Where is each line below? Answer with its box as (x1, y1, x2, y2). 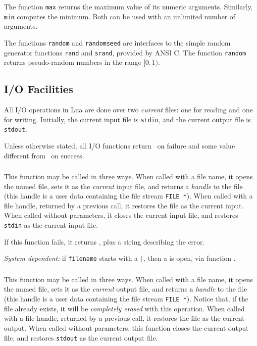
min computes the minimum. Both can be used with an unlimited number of (4, 11, 236, 21)
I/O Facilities (4, 81, 73, 97)
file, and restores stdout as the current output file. (4, 332, 158, 343)
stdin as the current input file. (4, 220, 98, 230)
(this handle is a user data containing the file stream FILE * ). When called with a (4, 191, 253, 201)
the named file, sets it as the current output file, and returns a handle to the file (4, 284, 247, 294)
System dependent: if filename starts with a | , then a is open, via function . (4, 253, 236, 263)
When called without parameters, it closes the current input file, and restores (4, 210, 238, 220)
